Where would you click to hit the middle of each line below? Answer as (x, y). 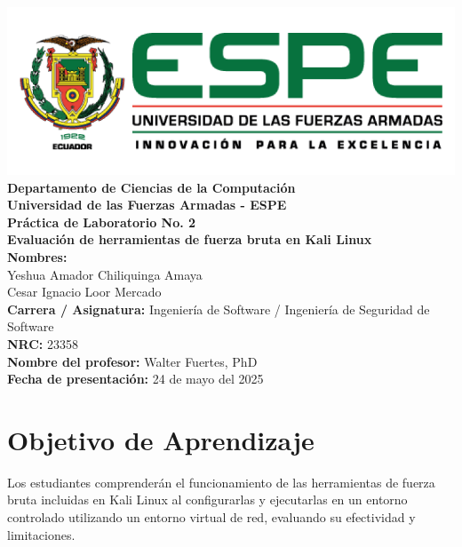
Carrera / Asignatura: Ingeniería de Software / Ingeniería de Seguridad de (219, 309)
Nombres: (37, 256)
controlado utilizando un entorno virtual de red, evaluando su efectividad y (211, 517)
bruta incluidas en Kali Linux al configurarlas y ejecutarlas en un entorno (207, 499)
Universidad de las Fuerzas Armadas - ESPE (147, 205)
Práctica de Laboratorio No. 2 (102, 222)
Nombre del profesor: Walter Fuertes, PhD (132, 361)
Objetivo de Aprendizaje (161, 439)
